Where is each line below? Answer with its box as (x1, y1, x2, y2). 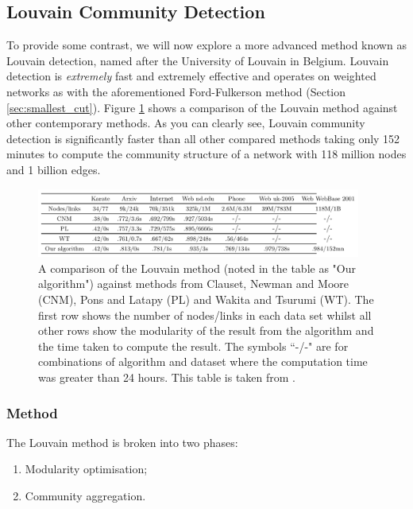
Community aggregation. (25, 488, 146, 504)
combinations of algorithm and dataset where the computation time (38, 353, 368, 370)
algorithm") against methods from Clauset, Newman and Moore (38, 275, 349, 292)
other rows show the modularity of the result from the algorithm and (38, 322, 374, 339)
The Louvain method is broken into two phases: (6, 433, 238, 450)
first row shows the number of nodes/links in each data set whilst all (38, 306, 372, 323)
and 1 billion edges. (6, 161, 101, 177)
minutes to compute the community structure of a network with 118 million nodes (6, 146, 407, 162)
